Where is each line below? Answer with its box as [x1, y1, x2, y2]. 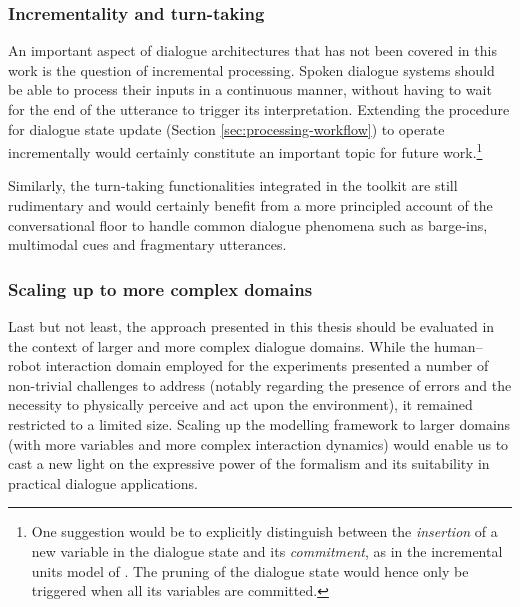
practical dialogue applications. [8, 472, 198, 493]
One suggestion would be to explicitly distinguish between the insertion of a [31, 521, 498, 542]
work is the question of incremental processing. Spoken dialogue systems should [8, 59, 495, 80]
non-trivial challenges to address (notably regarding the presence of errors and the [8, 374, 512, 395]
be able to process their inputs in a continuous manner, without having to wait [8, 79, 492, 100]
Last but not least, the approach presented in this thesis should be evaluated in [8, 316, 495, 337]
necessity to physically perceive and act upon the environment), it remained [8, 394, 473, 415]
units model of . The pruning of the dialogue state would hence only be [31, 560, 469, 581]
